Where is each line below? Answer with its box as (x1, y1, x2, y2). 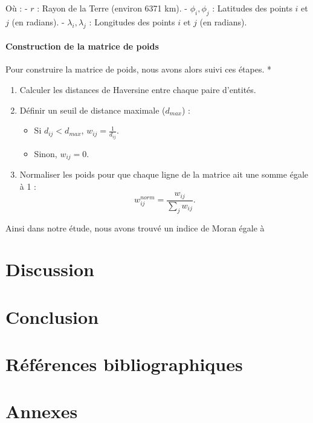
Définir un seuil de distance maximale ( (19, 103, 166, 116)
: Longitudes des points (89, 15, 175, 28)
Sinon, (34, 147, 57, 160)
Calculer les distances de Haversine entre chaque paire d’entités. (19, 83, 256, 95)
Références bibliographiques (5, 352, 243, 376)
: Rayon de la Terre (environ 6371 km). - (37, 2, 188, 14)
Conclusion (5, 304, 99, 329)
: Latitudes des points (212, 2, 292, 14)
